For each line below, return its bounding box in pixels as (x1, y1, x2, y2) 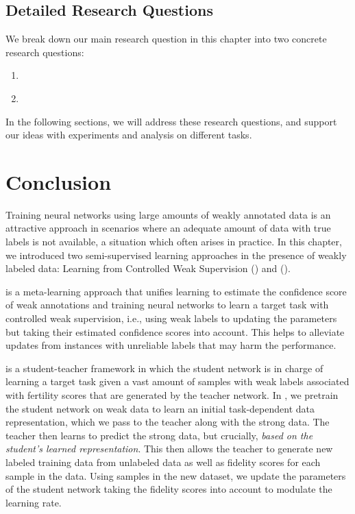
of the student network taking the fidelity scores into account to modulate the (5, 482, 332, 496)
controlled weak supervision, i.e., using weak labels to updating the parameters (5, 311, 337, 326)
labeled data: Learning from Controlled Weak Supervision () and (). (5, 261, 291, 276)
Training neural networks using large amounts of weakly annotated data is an (5, 207, 331, 221)
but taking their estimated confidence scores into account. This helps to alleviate (5, 324, 345, 339)
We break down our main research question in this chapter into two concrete (5, 32, 327, 46)
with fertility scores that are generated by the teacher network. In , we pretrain (5, 388, 339, 402)
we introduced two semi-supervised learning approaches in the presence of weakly (5, 247, 347, 262)
